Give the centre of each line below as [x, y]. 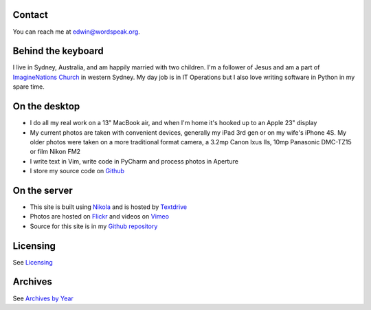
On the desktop [46, 107]
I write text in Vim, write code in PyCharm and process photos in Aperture [134, 161]
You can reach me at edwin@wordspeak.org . [76, 32]
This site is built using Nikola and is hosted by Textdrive [109, 207]
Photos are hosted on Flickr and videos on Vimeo [100, 217]
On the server [43, 190]
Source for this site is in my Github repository [94, 226]
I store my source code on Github [77, 171]
